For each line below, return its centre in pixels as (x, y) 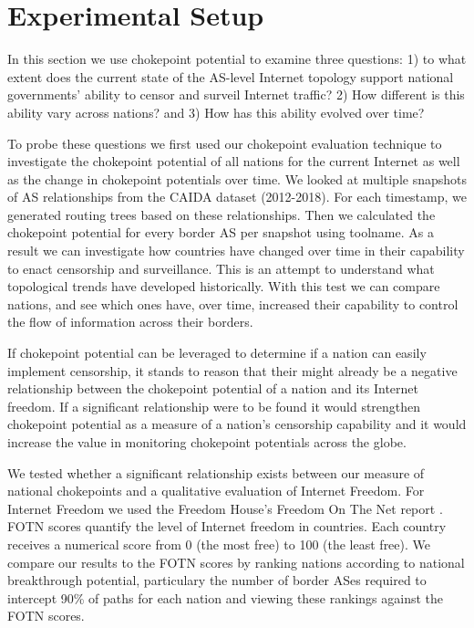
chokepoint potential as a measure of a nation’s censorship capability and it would (237, 424)
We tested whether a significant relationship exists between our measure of (216, 472)
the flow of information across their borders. (130, 322)
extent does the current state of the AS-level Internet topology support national (231, 76)
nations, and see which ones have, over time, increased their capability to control (233, 304)
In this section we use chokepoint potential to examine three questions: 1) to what (237, 59)
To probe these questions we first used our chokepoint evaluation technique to (225, 143)
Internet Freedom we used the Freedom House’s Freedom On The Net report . (225, 508)
